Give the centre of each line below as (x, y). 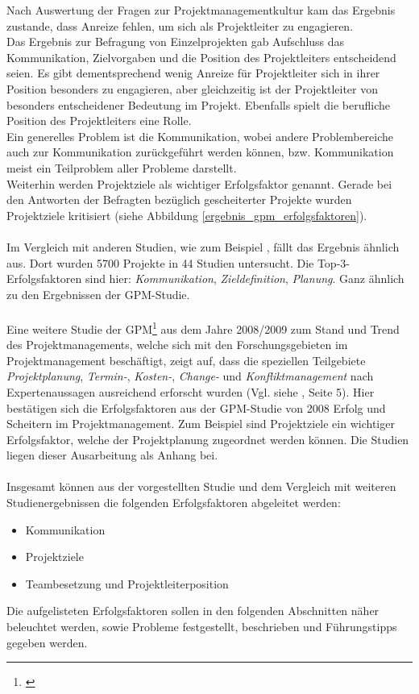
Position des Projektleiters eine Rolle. (99, 121)
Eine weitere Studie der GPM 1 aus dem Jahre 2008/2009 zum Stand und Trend (203, 327)
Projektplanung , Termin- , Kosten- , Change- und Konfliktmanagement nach (190, 376)
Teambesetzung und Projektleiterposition (127, 583)
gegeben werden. (47, 642)
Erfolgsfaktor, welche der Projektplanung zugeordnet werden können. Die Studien (208, 439)
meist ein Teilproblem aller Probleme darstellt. (122, 167)
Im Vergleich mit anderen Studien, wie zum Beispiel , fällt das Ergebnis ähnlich (203, 246)
